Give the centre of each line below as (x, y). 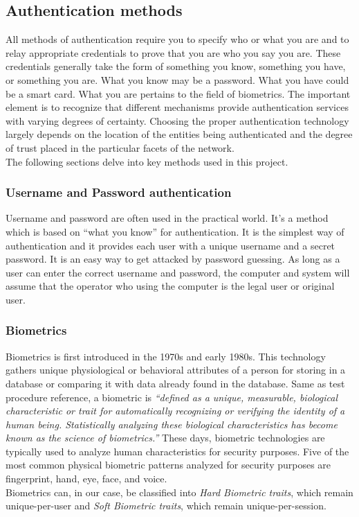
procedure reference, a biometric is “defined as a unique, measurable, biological (172, 397)
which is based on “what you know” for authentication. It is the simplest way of (175, 231)
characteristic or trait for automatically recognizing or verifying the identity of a (175, 411)
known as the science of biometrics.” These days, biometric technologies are (165, 438)
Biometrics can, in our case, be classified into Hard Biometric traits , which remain (179, 492)
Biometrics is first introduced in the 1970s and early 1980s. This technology (166, 356)
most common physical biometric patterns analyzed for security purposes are (168, 465)
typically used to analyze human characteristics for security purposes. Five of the (177, 451)
